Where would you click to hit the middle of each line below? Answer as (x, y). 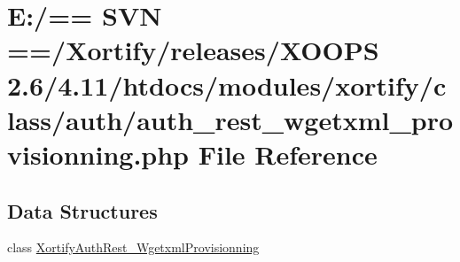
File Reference (288, 154)
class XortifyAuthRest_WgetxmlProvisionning (133, 247)
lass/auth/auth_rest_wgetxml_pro (230, 119)
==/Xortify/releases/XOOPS (193, 50)
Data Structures (82, 210)
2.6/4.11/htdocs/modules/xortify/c (227, 85)
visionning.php (98, 154)
